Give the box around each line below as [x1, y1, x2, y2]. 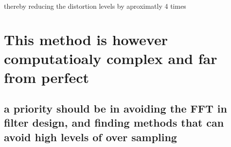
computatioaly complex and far [4, 48, 217, 68]
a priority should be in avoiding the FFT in [4, 100, 227, 115]
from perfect [4, 67, 89, 87]
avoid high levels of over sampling [4, 129, 177, 144]
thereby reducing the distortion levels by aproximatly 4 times [4, 1, 186, 11]
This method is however [4, 29, 168, 49]
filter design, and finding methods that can [4, 115, 224, 130]
